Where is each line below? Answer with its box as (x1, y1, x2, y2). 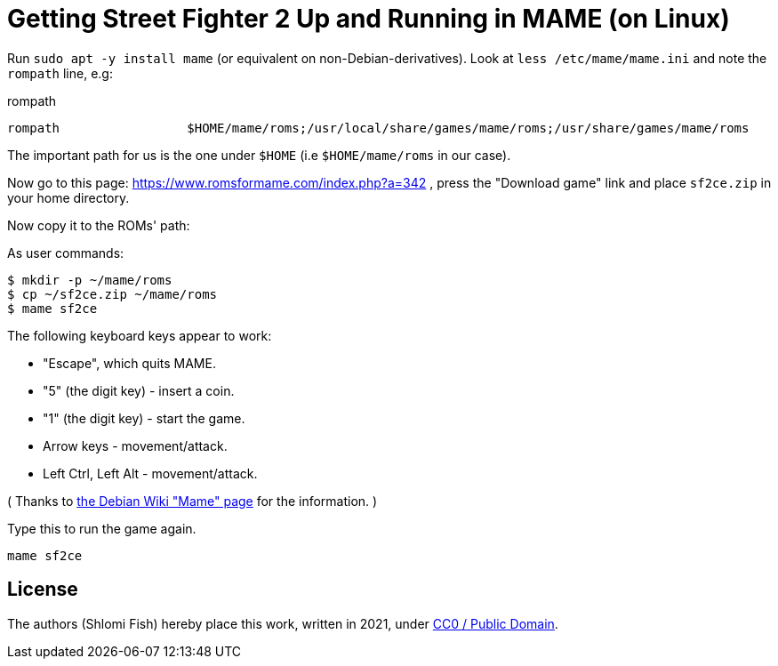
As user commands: (7, 245, 124, 261)
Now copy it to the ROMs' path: (7, 217, 190, 233)
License (7, 578, 78, 601)
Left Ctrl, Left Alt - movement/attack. (43, 465, 258, 481)
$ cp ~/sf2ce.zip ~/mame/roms (7, 286, 218, 301)
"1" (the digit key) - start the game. (43, 410, 245, 426)
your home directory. (7, 189, 130, 205)
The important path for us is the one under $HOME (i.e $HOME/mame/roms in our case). (7, 147, 511, 163)
